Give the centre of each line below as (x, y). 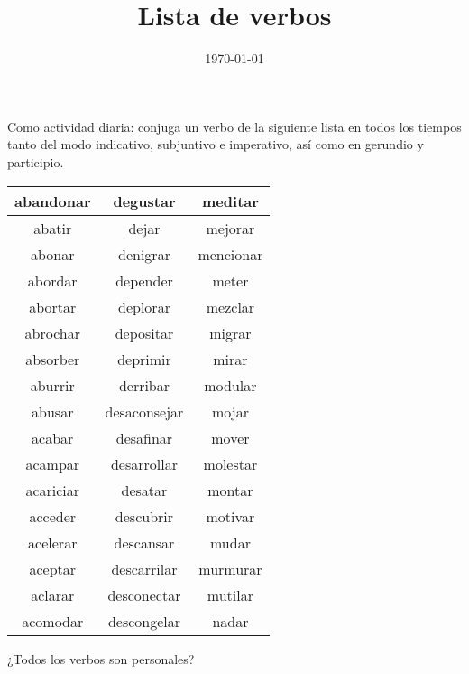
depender (144, 280)
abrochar (52, 332)
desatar (144, 490)
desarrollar (144, 463)
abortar (53, 306)
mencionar (230, 254)
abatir (53, 228)
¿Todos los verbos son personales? (101, 658)
